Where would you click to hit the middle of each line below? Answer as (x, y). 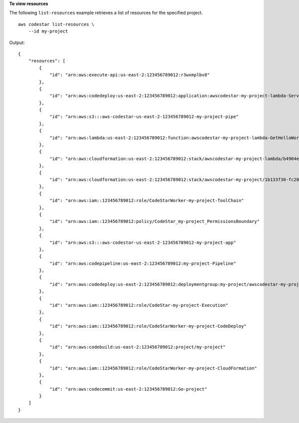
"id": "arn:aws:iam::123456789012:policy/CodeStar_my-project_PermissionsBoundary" (155, 221)
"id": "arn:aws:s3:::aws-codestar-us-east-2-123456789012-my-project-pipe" (144, 117)
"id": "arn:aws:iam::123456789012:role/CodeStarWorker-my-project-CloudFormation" (153, 368)
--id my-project (48, 31)
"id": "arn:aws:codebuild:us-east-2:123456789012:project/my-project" (138, 347)
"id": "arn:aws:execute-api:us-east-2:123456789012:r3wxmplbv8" (130, 75)
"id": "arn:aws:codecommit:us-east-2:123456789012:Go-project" (128, 389)
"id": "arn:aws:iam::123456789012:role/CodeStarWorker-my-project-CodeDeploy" (148, 326)
